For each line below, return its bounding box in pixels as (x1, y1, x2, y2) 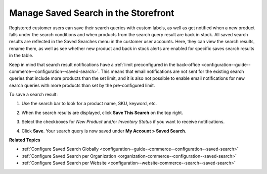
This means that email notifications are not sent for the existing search (100, 68, 244, 74)
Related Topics (9, 137, 41, 143)
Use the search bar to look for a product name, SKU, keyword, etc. (21, 101, 157, 107)
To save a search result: (9, 92, 58, 98)
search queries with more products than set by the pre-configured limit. (9, 82, 155, 88)
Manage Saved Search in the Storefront (9, 7, 175, 18)
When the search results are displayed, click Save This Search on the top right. (21, 110, 183, 116)
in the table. (9, 53, 34, 58)
